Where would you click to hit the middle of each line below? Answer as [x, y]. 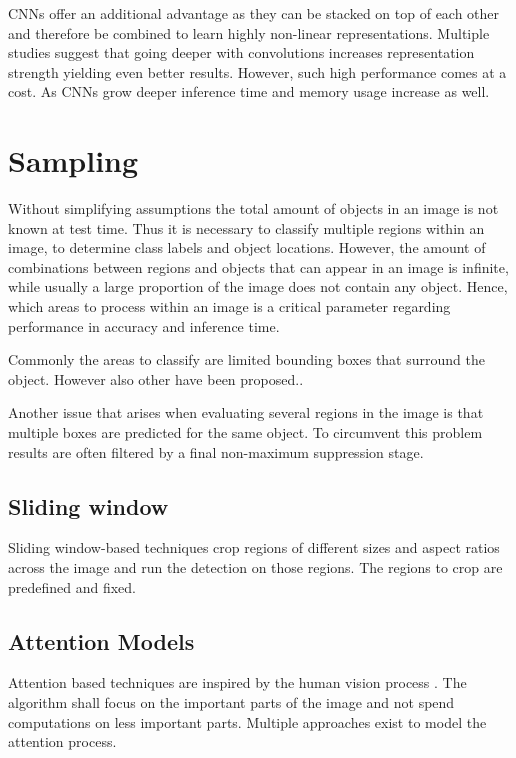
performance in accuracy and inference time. [144, 325]
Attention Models [101, 640]
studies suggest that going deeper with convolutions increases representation [241, 52]
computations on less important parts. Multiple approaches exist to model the [247, 721]
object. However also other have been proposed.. [156, 378]
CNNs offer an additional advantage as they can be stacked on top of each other [254, 13]
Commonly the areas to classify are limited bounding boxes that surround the [246, 359]
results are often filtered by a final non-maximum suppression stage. [216, 451]
